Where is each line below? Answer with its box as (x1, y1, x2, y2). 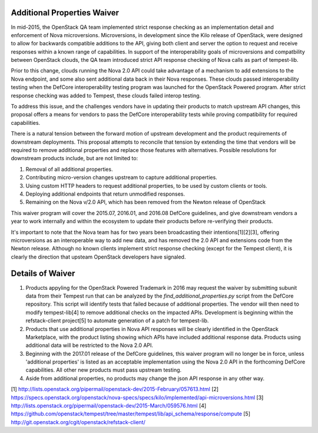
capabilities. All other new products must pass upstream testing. (25, 366, 182, 373)
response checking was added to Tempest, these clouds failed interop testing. (11, 92, 201, 99)
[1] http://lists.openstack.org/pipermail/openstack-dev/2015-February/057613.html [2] (11, 386, 219, 393)
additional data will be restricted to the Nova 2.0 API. (25, 342, 153, 349)
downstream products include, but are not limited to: (11, 155, 138, 162)
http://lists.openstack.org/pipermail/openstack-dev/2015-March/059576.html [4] (11, 402, 207, 409)
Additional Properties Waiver (11, 8, 120, 18)
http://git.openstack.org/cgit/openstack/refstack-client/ (11, 418, 145, 425)
